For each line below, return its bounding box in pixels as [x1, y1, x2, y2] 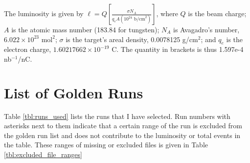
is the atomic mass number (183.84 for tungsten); [11, 24, 159, 34]
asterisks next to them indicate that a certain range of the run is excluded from [4, 120, 242, 131]
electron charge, [4, 44, 51, 54]
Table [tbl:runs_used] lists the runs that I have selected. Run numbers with [4, 111, 230, 121]
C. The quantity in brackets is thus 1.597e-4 [112, 44, 244, 54]
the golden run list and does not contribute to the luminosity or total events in [4, 130, 241, 140]
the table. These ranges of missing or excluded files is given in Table [4, 140, 208, 150]
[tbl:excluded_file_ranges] [4, 149, 82, 160]
